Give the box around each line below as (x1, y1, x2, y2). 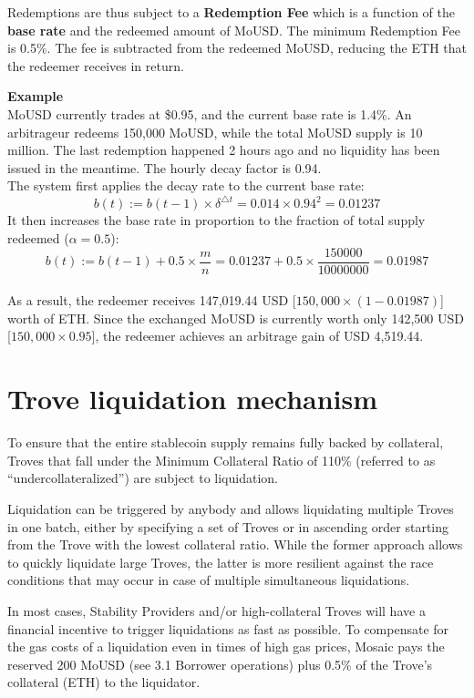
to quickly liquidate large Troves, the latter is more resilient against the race (7, 552, 434, 571)
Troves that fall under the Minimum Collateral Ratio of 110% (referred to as (7, 450, 436, 469)
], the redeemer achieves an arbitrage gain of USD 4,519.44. (91, 326, 424, 345)
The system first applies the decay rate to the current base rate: (7, 176, 365, 195)
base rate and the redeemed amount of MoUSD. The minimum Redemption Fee (7, 20, 461, 39)
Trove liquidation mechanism (7, 380, 378, 417)
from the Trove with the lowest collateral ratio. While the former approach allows (7, 535, 463, 554)
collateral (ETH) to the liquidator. (7, 672, 201, 692)
